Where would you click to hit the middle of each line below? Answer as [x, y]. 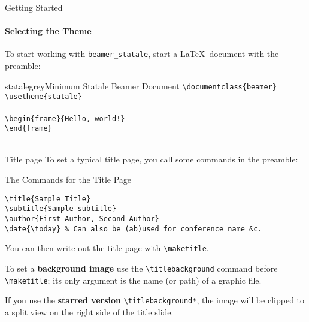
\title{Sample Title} [48, 199]
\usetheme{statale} [43, 97]
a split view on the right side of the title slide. [89, 312]
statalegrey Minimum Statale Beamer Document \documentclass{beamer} [141, 85]
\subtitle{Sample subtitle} [61, 209]
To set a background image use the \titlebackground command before [141, 268]
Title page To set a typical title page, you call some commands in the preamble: [152, 159]
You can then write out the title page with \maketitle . [107, 248]
